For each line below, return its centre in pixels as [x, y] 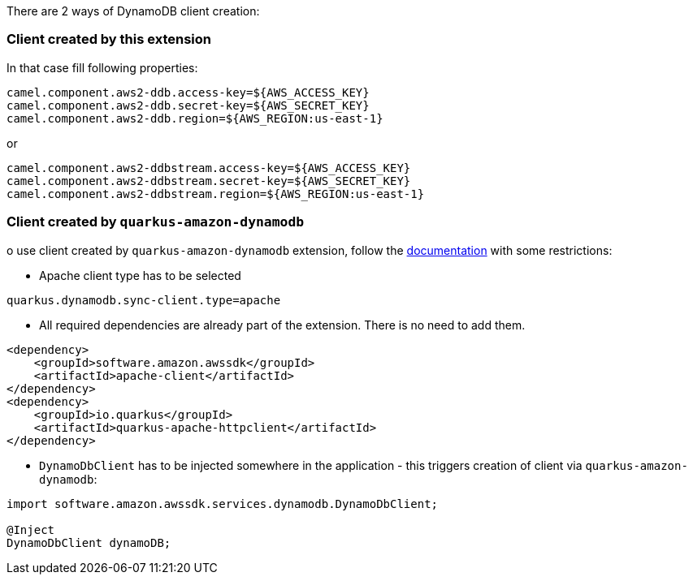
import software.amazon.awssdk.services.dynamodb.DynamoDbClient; [223, 504]
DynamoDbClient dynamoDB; [89, 542]
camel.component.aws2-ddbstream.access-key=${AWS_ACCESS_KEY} [209, 168]
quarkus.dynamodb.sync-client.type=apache [144, 300]
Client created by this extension [109, 39]
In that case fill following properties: [102, 67]
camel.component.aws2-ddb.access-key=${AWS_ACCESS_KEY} [188, 92]
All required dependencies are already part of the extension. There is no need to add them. [282, 325]
